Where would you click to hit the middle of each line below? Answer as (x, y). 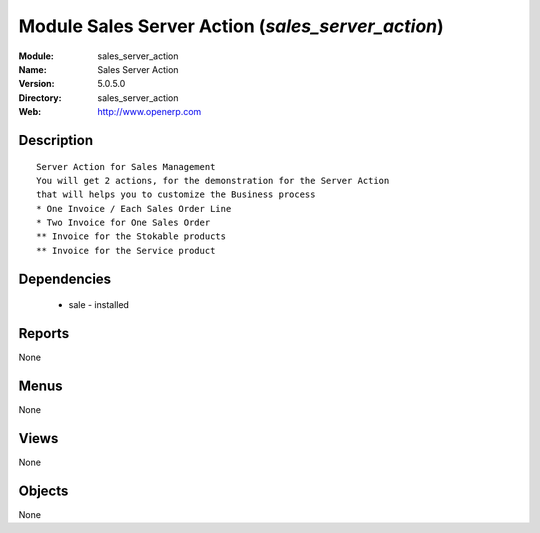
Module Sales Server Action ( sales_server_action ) (231, 26)
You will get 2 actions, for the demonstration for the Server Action (213, 180)
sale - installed (99, 305)
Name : (32, 69)
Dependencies (65, 278)
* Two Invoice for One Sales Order (123, 223)
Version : (36, 84)
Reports (44, 333)
